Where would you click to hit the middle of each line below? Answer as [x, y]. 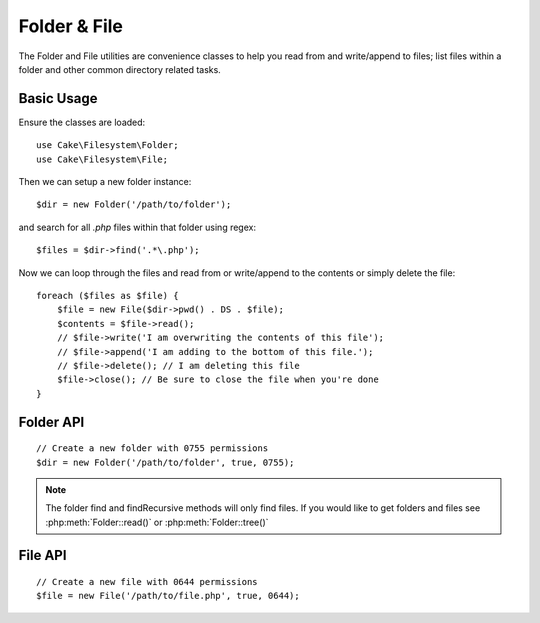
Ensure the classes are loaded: [82, 122]
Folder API [51, 421]
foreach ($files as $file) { [107, 295]
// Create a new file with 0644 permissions [147, 582]
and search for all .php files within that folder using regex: [137, 227]
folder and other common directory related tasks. [120, 69]
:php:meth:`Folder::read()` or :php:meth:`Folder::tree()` [157, 522]
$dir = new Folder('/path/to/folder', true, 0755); [165, 462]
